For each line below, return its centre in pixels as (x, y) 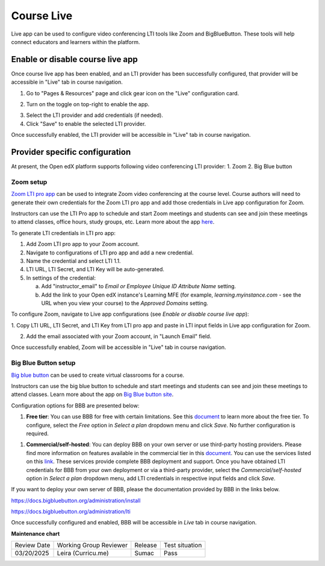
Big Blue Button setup (43, 363)
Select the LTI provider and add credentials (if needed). (95, 115)
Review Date (32, 546)
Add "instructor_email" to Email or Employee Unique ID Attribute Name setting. (139, 286)
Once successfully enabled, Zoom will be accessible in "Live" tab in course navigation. (119, 347)
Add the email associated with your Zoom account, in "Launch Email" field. (119, 336)
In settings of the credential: (61, 278)
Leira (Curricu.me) (83, 553)
